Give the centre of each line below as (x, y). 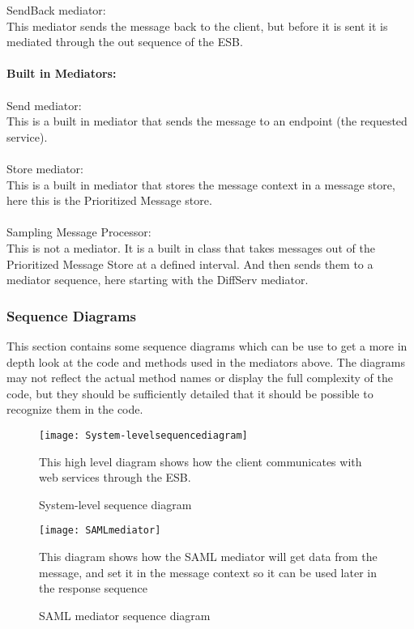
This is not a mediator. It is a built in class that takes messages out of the (191, 247)
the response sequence (94, 588)
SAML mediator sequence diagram (125, 615)
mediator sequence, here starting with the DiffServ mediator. (158, 280)
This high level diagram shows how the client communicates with (201, 461)
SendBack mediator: (56, 10)
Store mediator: (45, 168)
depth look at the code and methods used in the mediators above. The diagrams (206, 361)
